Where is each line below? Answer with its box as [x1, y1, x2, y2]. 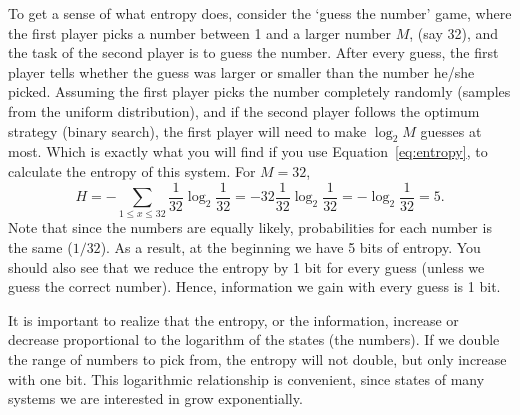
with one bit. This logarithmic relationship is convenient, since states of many [8, 368, 485, 389]
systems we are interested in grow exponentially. [8, 388, 303, 409]
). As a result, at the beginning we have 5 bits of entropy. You [100, 236, 481, 257]
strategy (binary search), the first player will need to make [8, 120, 367, 141]
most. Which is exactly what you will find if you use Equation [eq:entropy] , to [8, 141, 488, 162]
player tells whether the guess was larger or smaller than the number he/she [8, 61, 475, 82]
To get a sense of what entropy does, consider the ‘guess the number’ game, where [8, 3, 512, 23]
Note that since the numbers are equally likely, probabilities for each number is [8, 217, 492, 238]
